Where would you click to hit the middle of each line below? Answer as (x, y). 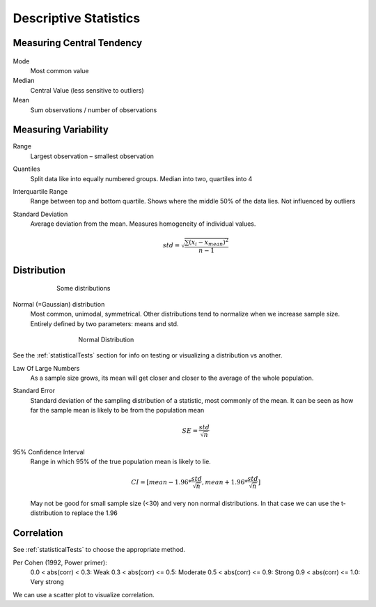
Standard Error (34, 391)
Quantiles (27, 169)
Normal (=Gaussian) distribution (59, 304)
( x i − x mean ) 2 (209, 242)
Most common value (60, 70)
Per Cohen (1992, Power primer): (60, 562)
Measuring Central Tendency (78, 43)
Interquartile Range (40, 191)
